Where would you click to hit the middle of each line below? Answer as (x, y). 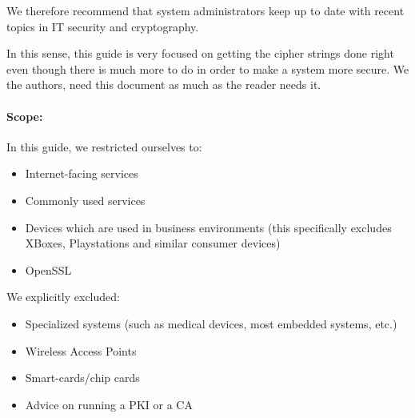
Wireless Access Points (81, 350)
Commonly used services (85, 200)
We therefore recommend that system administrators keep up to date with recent (206, 10)
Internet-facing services (82, 173)
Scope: (25, 116)
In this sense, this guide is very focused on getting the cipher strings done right (200, 53)
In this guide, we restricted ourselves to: (104, 146)
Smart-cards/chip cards (82, 378)
